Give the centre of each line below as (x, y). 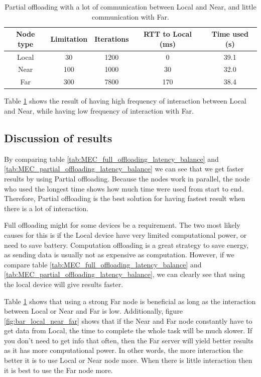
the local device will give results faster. (64, 284)
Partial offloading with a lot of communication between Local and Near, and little (130, 7)
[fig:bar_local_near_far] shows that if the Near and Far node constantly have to (128, 320)
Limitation (69, 38)
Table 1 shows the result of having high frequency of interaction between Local (125, 101)
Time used (230, 34)
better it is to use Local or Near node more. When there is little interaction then (128, 360)
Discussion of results (58, 137)
